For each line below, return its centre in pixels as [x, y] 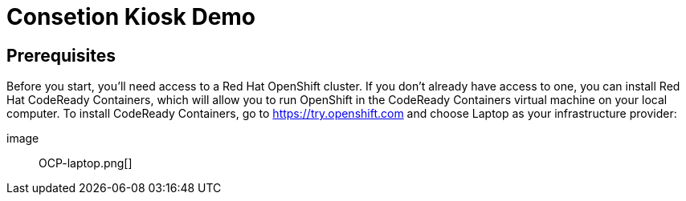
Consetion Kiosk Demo [131, 17]
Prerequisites [61, 55]
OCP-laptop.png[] [86, 163]
